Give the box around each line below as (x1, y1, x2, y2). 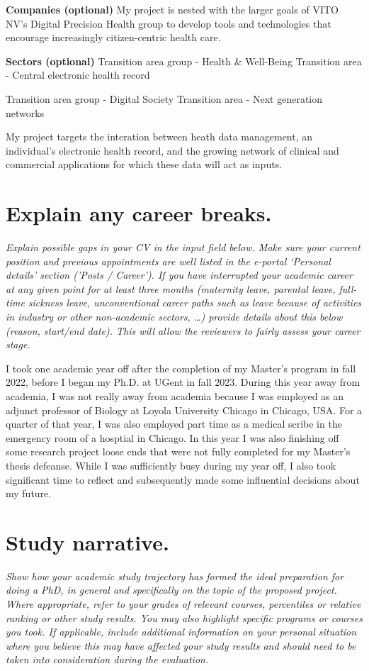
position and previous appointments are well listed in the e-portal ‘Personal (6, 253, 331, 268)
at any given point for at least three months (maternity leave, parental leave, (6, 281, 336, 296)
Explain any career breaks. (6, 199, 272, 228)
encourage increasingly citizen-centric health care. (6, 30, 221, 45)
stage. (6, 337, 30, 352)
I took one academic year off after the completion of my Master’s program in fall (6, 360, 356, 375)
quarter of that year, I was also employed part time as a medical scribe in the (6, 416, 342, 431)
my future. (6, 486, 52, 501)
